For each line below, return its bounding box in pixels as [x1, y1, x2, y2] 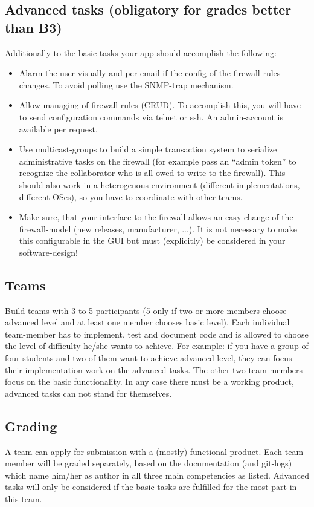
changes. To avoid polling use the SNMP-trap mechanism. [19, 78, 234, 91]
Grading [5, 416, 57, 435]
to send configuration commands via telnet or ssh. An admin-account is [19, 110, 283, 123]
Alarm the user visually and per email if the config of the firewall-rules [19, 67, 281, 79]
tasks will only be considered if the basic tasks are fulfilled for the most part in [5, 480, 297, 493]
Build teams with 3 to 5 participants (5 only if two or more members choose [5, 304, 287, 316]
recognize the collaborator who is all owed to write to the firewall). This [19, 166, 286, 179]
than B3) [5, 18, 62, 36]
